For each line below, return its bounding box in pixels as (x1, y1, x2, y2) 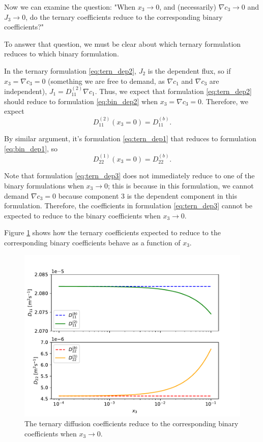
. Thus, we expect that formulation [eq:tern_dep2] (95, 85, 252, 96)
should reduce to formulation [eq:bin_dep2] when (4, 96, 158, 106)
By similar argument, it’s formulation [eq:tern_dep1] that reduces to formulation (4, 133, 256, 143)
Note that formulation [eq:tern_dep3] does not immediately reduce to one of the (4, 170, 255, 181)
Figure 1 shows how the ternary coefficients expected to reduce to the (4, 227, 221, 238)
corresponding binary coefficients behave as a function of (4, 237, 181, 247)
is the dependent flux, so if (148, 65, 231, 76)
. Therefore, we (201, 96, 248, 106)
